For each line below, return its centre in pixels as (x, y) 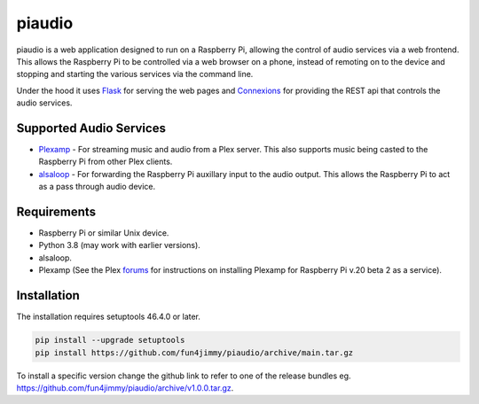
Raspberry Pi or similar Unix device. (104, 233)
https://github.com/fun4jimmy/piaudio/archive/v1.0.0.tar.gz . (125, 388)
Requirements (56, 212)
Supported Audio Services (91, 128)
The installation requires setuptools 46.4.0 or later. (109, 317)
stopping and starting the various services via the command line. (135, 74)
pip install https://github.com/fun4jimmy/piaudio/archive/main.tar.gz (194, 353)
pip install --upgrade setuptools (110, 340)
